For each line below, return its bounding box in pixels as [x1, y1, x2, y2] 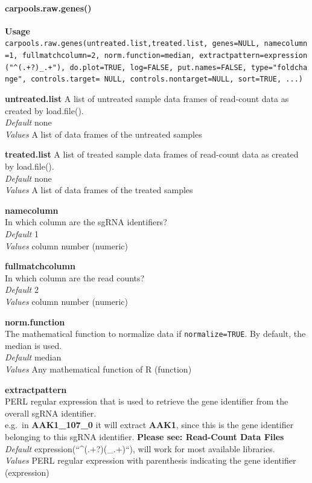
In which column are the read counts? [5, 271, 145, 284]
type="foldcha [251, 63, 308, 72]
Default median [5, 351, 62, 363]
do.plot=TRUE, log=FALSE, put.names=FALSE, [69, 63, 247, 72]
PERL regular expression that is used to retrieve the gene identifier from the [5, 395, 288, 408]
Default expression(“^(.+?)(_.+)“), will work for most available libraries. [5, 442, 275, 455]
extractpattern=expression [199, 51, 308, 60]
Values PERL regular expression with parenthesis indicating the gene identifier [5, 454, 296, 467]
